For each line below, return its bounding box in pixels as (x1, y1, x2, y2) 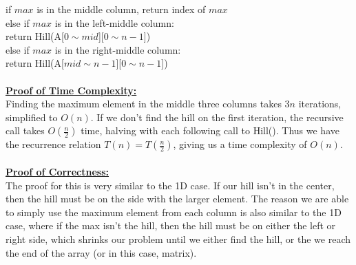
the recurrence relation (6, 137, 101, 151)
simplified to (6, 109, 58, 124)
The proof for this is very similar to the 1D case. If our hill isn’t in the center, (6, 178, 335, 192)
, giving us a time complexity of (173, 137, 307, 151)
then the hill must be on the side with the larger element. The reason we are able (6, 191, 349, 206)
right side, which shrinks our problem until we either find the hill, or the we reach (6, 231, 351, 246)
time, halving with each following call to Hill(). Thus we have (81, 123, 339, 138)
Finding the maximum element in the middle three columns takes (6, 96, 282, 111)
